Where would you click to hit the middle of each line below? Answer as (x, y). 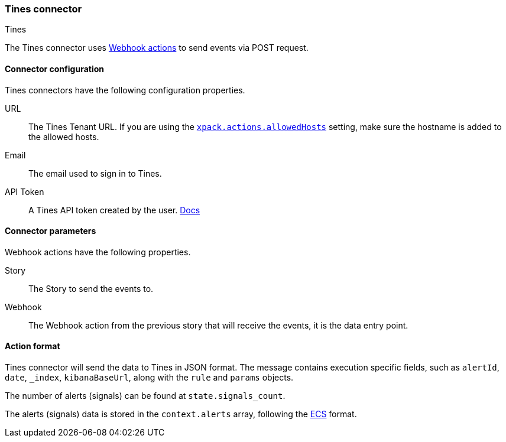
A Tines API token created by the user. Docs (114, 210)
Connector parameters (51, 231)
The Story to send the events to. (91, 288)
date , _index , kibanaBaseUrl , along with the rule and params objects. (149, 378)
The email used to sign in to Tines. (95, 173)
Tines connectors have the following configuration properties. (125, 90)
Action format (33, 346)
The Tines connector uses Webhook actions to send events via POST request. (157, 48)
